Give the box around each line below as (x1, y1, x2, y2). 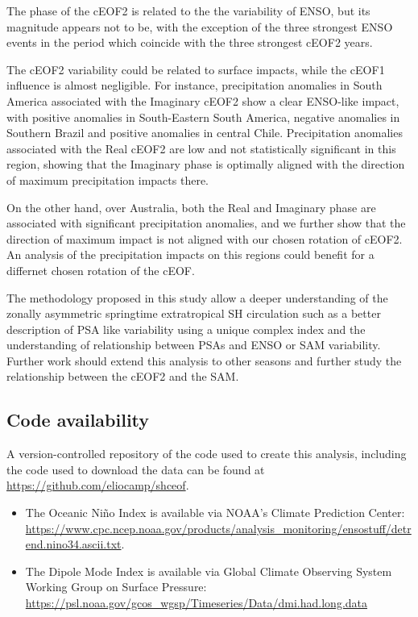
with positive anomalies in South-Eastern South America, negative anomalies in (6, 108, 400, 125)
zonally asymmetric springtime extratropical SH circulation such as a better (6, 305, 381, 322)
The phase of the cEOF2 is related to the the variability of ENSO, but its (6, 2, 370, 19)
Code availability (6, 407, 150, 432)
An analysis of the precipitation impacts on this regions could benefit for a (6, 246, 375, 263)
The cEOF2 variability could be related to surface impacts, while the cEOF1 (6, 60, 385, 77)
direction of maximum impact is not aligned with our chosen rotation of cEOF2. (6, 230, 403, 247)
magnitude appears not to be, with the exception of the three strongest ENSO (6, 18, 393, 35)
